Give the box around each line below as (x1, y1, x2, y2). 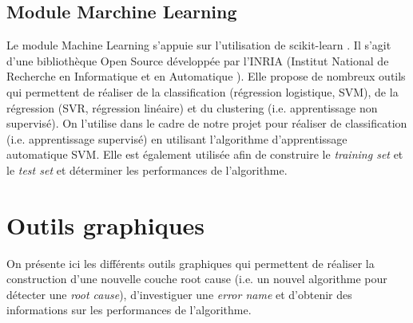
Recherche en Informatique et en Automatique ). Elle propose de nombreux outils (6, 68, 406, 85)
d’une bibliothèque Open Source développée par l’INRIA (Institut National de (6, 52, 389, 69)
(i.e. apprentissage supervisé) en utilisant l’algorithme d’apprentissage (6, 130, 347, 147)
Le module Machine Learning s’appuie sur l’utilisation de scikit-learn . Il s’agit (6, 37, 391, 53)
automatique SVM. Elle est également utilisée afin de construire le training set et (6, 146, 403, 163)
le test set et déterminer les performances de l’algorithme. (6, 161, 288, 178)
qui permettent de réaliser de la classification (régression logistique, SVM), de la (6, 83, 399, 100)
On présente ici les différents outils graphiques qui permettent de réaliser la (6, 254, 375, 271)
